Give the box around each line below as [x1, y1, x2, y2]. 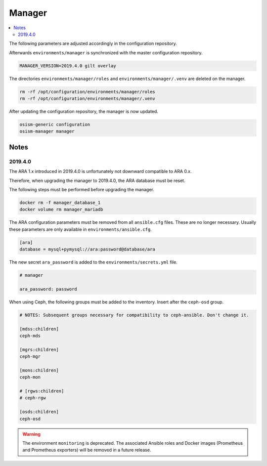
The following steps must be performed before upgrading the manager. [9, 186, 154, 192]
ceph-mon [19, 375, 41, 380]
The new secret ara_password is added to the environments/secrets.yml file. [9, 259, 178, 265]
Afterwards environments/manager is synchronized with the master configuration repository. [9, 49, 203, 55]
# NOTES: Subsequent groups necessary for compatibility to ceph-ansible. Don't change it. [19, 312, 249, 318]
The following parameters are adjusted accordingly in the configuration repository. [9, 41, 178, 46]
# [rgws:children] [19, 388, 64, 394]
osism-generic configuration [19, 122, 90, 127]
